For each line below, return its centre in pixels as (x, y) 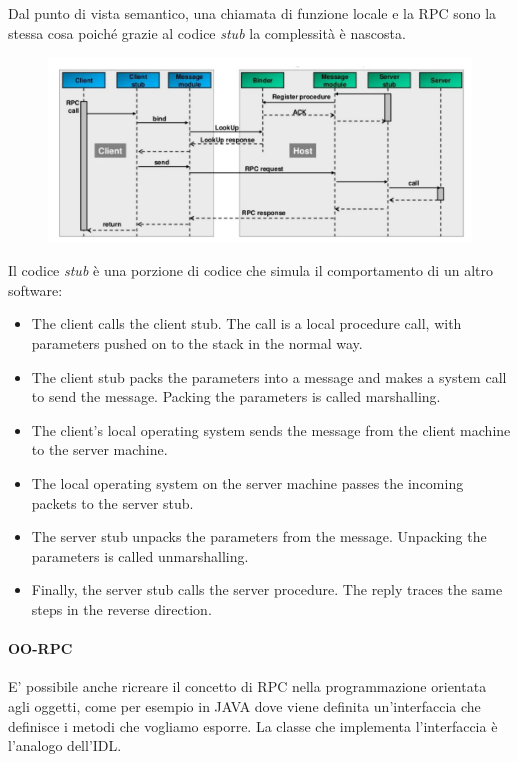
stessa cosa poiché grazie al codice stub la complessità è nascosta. (207, 32)
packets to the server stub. (112, 502)
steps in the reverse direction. (121, 608)
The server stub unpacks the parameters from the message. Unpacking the (259, 536)
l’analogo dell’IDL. (65, 745)
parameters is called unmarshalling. (140, 555)
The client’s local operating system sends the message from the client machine (271, 429)
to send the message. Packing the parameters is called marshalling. (236, 396)
